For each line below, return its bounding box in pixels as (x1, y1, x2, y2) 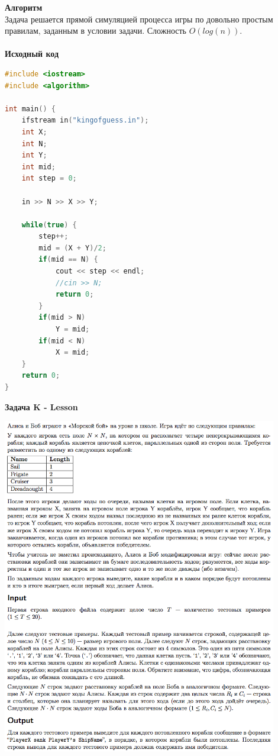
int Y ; (21, 151, 47, 160)
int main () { (5, 104, 56, 113)
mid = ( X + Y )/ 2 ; (38, 243, 106, 252)
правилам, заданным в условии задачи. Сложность (5, 24, 186, 37)
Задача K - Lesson (5, 400, 78, 413)
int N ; (21, 139, 47, 148)
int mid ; (21, 162, 56, 171)
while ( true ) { (21, 220, 77, 229)
